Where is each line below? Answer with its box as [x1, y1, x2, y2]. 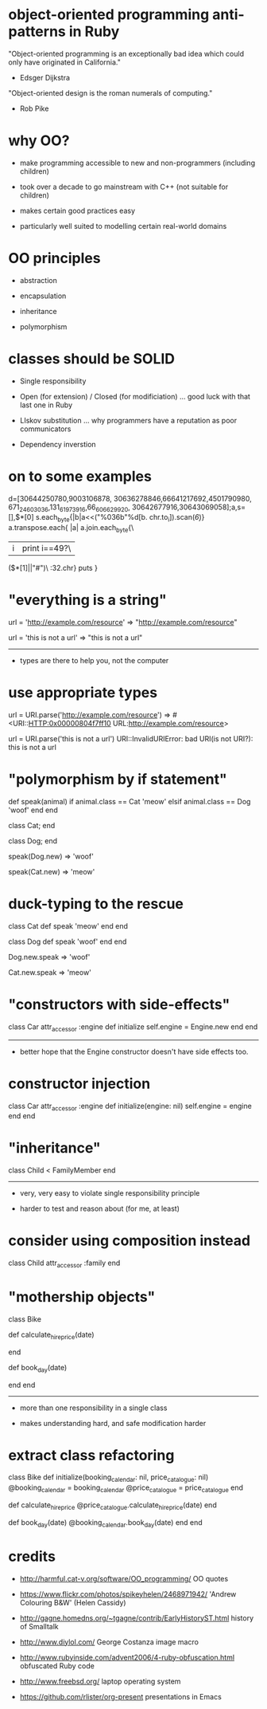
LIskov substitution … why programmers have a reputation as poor [19, 415, 237, 425]
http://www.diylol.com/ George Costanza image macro [19, 1636, 199, 1647]
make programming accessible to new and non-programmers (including [19, 158, 256, 167]
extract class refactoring [8, 1446, 175, 1464]
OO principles [8, 249, 101, 268]
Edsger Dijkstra [19, 73, 70, 82]
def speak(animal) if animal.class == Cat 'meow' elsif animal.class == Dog [8, 796, 251, 806]
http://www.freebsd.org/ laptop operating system [19, 1676, 181, 1686]
